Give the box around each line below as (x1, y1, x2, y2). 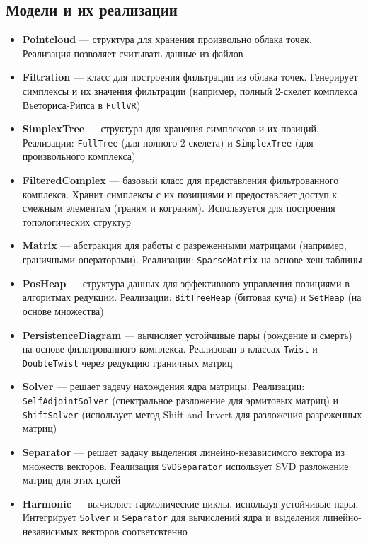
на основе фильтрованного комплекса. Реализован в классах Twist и (22, 341, 318, 356)
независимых (22, 524, 79, 539)
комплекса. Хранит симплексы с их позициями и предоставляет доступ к (22, 186, 338, 201)
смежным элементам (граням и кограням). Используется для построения (22, 200, 335, 215)
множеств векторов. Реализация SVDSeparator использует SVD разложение (22, 458, 349, 473)
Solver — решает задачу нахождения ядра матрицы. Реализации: (22, 379, 305, 394)
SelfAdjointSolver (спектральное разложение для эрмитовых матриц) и (22, 393, 339, 408)
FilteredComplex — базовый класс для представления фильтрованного (22, 173, 339, 188)
